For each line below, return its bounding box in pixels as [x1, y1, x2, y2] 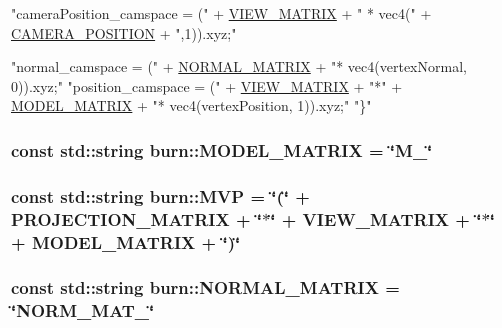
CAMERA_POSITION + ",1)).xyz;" [11, 22, 237, 43]
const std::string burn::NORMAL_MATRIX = [11, 275, 400, 300]
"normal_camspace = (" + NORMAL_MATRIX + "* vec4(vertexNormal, [11, 56, 467, 77]
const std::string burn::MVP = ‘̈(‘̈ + [11, 183, 310, 208]
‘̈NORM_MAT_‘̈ [11, 298, 155, 323]
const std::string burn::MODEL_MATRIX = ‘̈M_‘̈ [11, 137, 433, 162]
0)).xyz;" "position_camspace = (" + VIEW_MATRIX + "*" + [11, 75, 403, 96]
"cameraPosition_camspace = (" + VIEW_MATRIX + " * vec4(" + [11, 3, 432, 23]
